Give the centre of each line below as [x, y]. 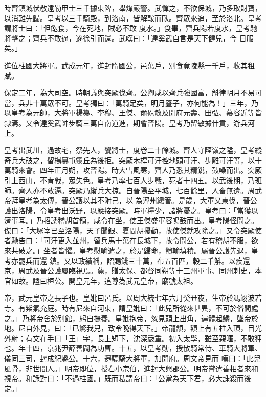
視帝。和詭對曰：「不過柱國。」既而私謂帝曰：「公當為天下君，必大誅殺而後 [128, 378]
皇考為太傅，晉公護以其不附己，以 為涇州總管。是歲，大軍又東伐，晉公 [138, 200]
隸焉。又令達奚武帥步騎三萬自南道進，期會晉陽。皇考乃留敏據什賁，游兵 [126, 122]
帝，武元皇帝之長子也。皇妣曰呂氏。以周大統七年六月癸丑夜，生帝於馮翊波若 [133, 298]
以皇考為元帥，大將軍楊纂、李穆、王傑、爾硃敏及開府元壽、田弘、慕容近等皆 [133, 113]
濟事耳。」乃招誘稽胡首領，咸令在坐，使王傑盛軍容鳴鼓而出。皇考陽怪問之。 [131, 220]
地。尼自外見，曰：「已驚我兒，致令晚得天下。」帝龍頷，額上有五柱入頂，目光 [133, 328]
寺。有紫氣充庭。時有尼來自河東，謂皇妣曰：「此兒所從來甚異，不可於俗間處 [131, 308]
